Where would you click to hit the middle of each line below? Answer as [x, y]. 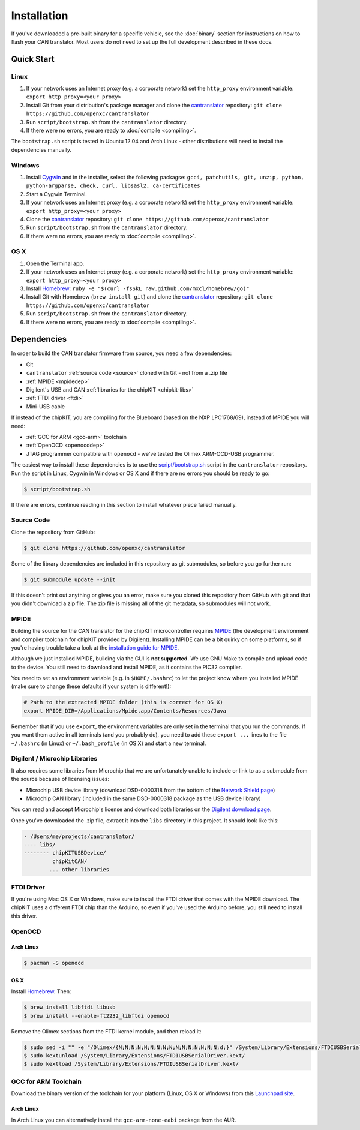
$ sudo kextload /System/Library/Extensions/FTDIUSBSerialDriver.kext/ [131, 1064]
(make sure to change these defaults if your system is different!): [91, 686]
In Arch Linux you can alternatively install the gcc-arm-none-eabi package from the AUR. [124, 1120]
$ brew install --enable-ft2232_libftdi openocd [97, 1016]
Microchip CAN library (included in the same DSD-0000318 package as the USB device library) [143, 798]
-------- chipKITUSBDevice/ [65, 853]
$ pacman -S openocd [54, 963]
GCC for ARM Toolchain [46, 1081]
